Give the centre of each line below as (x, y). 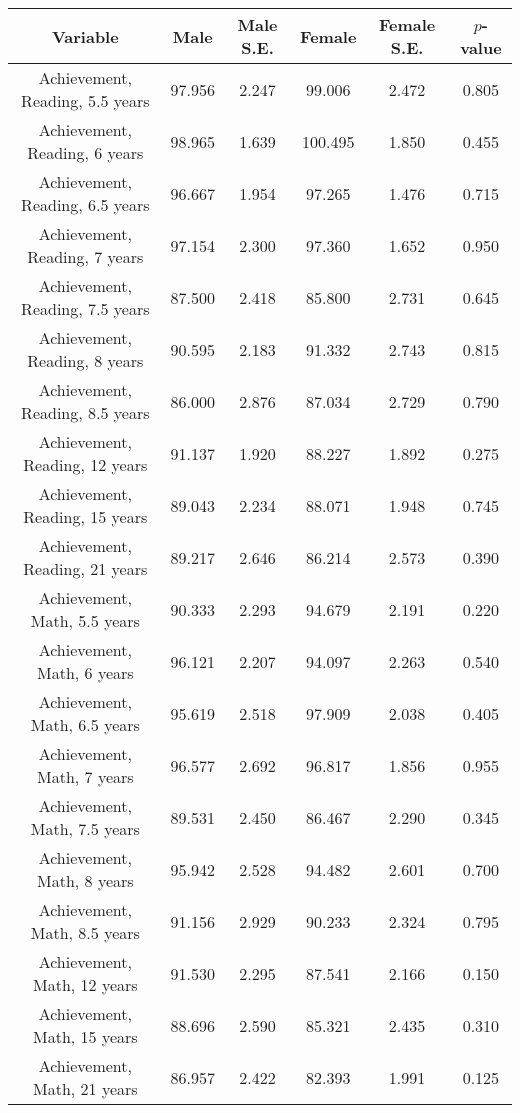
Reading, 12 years (85, 464)
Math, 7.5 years (85, 828)
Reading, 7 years (85, 256)
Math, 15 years (85, 1036)
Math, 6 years (85, 672)
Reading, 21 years (85, 568)
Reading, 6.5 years (85, 204)
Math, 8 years (85, 880)
